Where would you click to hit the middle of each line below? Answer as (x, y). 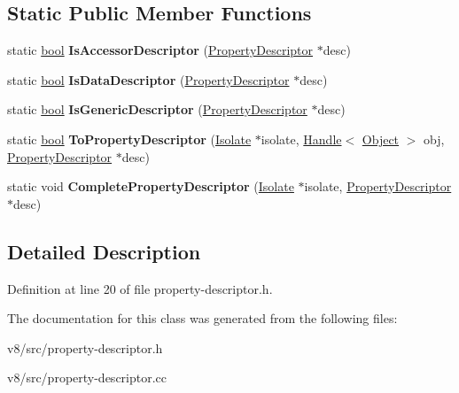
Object (381, 139)
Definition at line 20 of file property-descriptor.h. (140, 288)
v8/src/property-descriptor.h (85, 347)
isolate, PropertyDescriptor (378, 186)
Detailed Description (104, 251)
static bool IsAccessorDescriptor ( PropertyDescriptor (160, 50)
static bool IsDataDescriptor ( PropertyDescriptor (148, 79)
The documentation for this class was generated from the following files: (202, 318)
